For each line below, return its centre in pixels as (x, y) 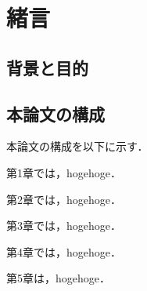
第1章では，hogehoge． (64, 172)
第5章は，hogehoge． (58, 278)
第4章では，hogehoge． (64, 251)
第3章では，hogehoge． (64, 226)
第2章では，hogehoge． (64, 199)
